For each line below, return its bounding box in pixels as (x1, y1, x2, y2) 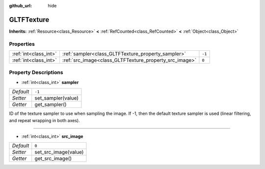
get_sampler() (34, 101, 67, 108)
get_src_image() (34, 155, 72, 162)
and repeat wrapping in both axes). (9, 117, 80, 123)
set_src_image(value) (34, 149, 84, 156)
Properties (9, 41, 35, 47)
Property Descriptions (9, 69, 63, 76)
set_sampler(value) (34, 95, 79, 102)
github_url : (9, 3, 32, 8)
